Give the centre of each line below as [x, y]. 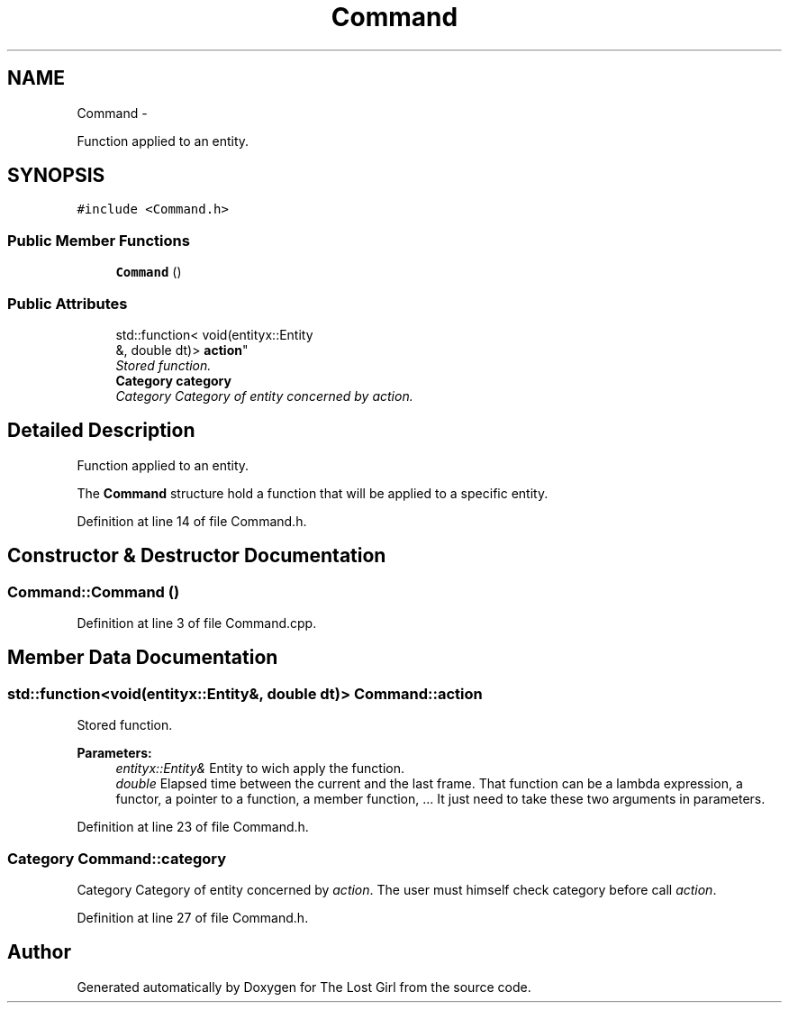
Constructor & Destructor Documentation [197, 556]
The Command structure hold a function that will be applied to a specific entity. [313, 493]
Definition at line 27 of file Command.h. [193, 917]
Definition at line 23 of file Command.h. [193, 827]
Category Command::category [117, 858]
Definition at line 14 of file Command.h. [192, 521]
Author [39, 952]
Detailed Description [101, 431]
